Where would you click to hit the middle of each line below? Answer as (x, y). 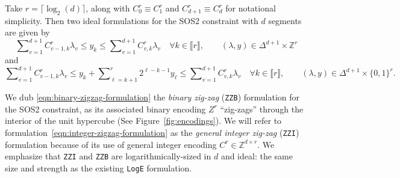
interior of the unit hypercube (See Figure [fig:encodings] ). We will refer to (143, 121)
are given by (27, 32)
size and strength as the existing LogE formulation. (98, 167)
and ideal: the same (257, 156)
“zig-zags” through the (262, 109)
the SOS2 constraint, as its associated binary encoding (105, 109)
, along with (108, 8)
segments (285, 20)
